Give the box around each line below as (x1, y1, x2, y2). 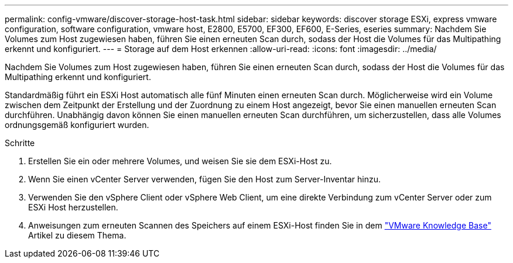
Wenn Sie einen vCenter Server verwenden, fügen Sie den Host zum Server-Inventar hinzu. (28, 174, 381, 184)
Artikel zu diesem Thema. (28, 230, 126, 240)
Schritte (5, 138, 35, 148)
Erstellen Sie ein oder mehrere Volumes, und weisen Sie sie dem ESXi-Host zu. (28, 156, 332, 166)
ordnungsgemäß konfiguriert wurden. (5, 120, 149, 130)
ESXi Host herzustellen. (28, 202, 118, 212)
